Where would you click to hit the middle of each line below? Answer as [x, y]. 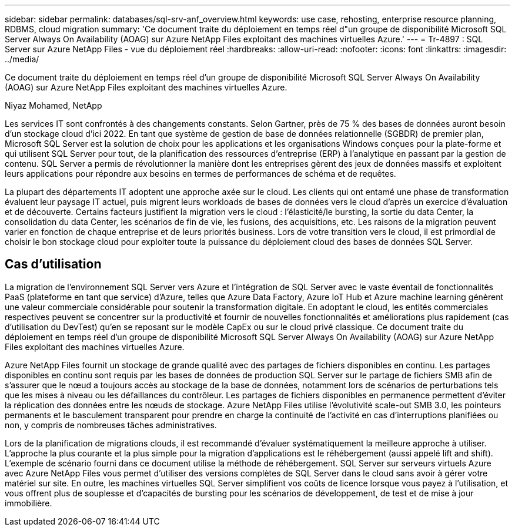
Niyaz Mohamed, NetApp [53, 105]
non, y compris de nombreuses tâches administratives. [111, 425]
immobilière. [29, 503]
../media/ [22, 59]
